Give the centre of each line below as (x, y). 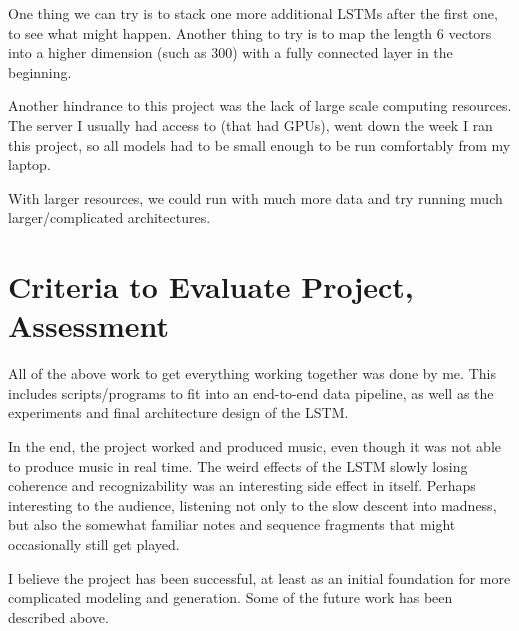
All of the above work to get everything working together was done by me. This (252, 373)
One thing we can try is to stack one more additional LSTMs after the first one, (253, 13)
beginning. (40, 71)
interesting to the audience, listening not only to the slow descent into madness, (252, 504)
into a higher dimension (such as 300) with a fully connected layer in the (230, 52)
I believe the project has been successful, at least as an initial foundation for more (259, 577)
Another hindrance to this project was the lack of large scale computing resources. (260, 105)
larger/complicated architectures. (109, 217)
